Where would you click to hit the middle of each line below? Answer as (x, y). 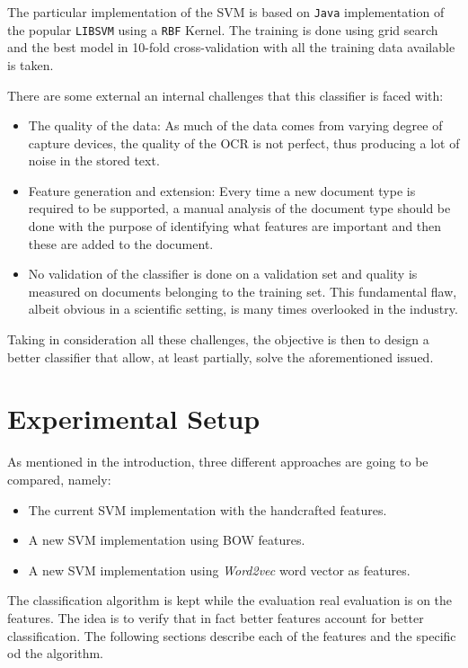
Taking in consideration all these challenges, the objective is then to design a (218, 339)
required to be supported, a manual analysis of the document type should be (239, 208)
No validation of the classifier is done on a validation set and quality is (223, 274)
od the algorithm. (56, 653)
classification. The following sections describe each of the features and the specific (232, 635)
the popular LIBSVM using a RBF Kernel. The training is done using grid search (223, 29)
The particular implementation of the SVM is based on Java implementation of (226, 12)
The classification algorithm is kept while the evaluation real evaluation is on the (230, 600)
